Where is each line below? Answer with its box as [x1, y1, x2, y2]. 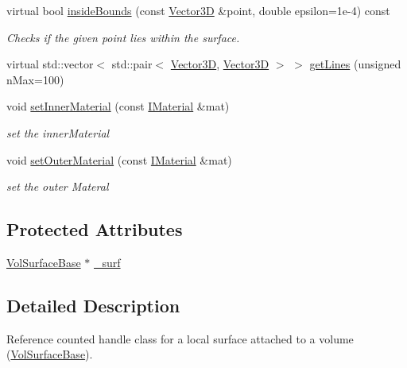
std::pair [111, 56, 153, 72]
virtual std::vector [6, 56, 94, 72]
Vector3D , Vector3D [170, 56, 269, 72]
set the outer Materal [6, 178, 109, 195]
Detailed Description [6, 292, 180, 317]
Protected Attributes [6, 217, 183, 242]
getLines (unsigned [309, 56, 401, 72]
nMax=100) [6, 71, 64, 87]
